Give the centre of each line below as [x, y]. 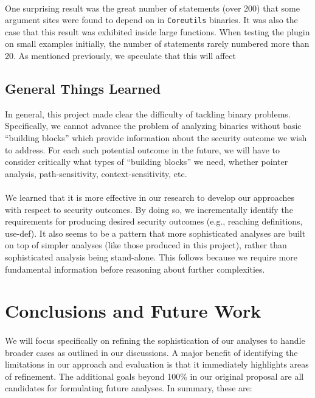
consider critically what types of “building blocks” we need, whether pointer [147, 162]
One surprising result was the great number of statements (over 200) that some [152, 8]
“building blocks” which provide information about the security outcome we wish [156, 138]
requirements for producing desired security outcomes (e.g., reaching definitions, [154, 221]
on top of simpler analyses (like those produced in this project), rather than [146, 245]
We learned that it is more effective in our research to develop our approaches [150, 197]
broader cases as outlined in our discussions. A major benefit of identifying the [151, 352]
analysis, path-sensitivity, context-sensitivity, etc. [96, 173]
